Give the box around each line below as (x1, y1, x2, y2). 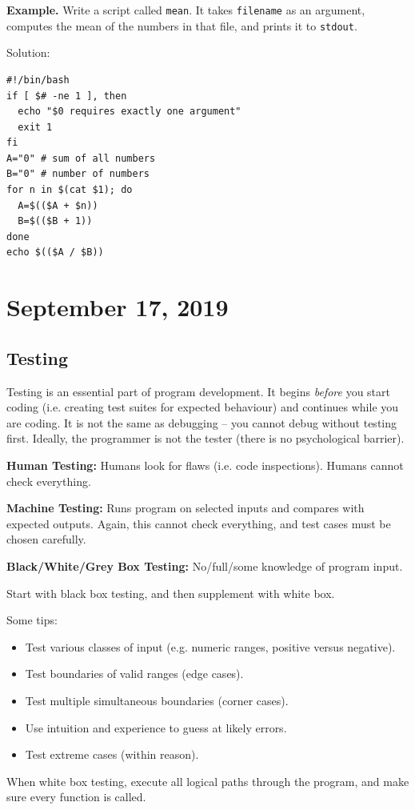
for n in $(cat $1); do (6, 184, 133, 196)
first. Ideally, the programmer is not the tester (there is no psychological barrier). (6, 430, 405, 447)
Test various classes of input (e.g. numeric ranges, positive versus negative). (25, 638, 396, 655)
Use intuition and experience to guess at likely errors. (25, 719, 287, 736)
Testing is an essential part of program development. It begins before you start (6, 383, 390, 399)
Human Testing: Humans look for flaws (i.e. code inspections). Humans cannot (6, 456, 404, 473)
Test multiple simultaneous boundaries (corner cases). (25, 692, 289, 708)
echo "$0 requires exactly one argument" (18, 106, 241, 118)
